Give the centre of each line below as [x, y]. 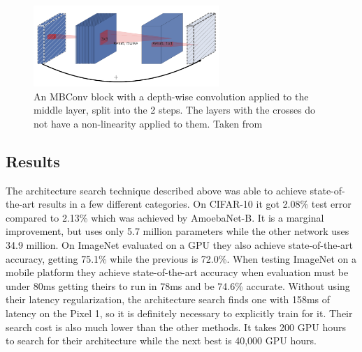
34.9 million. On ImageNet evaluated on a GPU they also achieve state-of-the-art [180, 245]
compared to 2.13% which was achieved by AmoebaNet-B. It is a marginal [165, 217]
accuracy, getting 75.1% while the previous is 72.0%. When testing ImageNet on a [181, 258]
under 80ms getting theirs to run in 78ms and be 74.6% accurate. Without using [178, 285]
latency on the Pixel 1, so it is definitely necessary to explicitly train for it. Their [179, 313]
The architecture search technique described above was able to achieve [156, 190]
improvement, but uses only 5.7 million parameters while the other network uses [178, 231]
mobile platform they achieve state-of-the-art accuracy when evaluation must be [177, 272]
